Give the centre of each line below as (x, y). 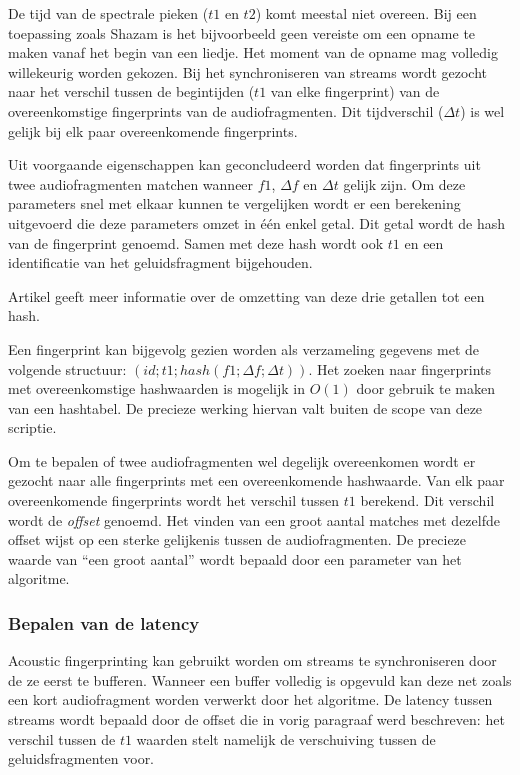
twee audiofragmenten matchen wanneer (131, 183)
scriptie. (32, 427)
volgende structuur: (67, 368)
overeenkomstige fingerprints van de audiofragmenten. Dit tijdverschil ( (226, 110)
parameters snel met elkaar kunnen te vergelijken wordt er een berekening (234, 203)
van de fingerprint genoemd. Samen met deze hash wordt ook (196, 242)
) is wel (482, 110)
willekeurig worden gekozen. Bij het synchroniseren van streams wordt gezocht (248, 71)
